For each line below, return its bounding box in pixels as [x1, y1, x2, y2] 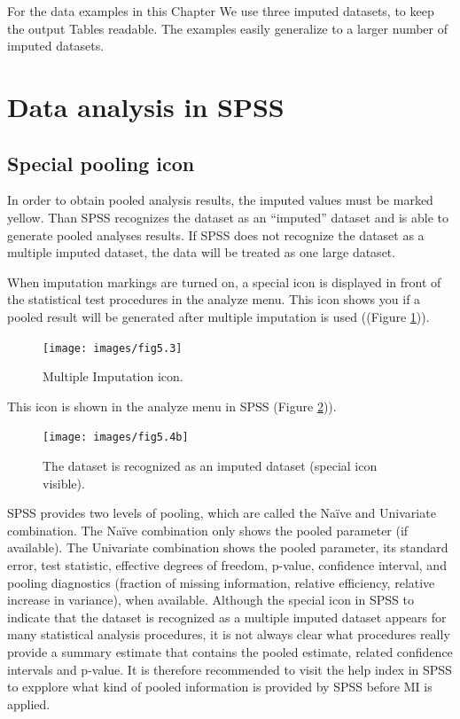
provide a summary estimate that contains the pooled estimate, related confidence [7, 642, 453, 660]
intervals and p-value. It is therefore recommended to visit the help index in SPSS [7, 660, 452, 678]
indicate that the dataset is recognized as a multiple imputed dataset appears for [7, 607, 447, 626]
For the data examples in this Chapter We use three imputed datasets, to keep [7, 2, 434, 20]
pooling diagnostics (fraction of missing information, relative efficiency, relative [7, 573, 435, 591]
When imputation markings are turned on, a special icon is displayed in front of [7, 272, 441, 291]
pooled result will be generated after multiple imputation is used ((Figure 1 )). [7, 307, 430, 325]
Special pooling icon [7, 149, 195, 176]
